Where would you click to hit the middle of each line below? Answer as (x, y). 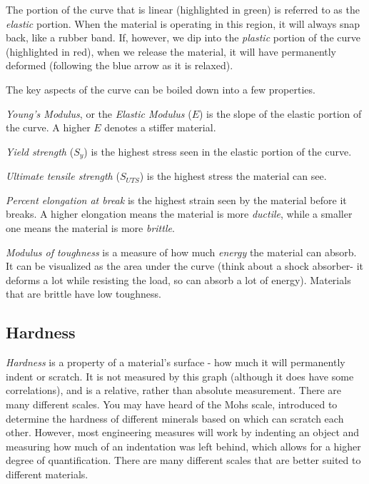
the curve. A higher (48, 127)
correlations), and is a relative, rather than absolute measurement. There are (173, 390)
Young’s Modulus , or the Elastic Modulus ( (99, 113)
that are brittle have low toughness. (84, 294)
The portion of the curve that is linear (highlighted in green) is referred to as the (183, 9)
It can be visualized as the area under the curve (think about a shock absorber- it (185, 266)
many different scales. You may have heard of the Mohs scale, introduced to (172, 404)
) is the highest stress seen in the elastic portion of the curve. (218, 151)
